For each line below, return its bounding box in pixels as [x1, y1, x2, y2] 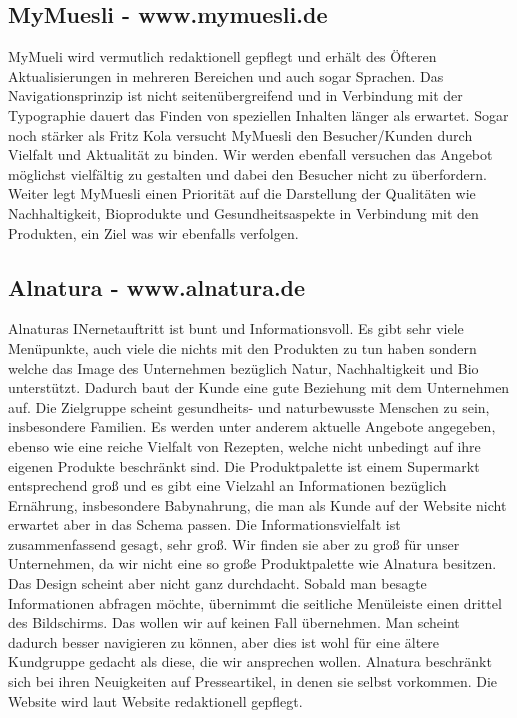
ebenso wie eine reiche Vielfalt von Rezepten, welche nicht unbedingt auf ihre [8, 435, 481, 456]
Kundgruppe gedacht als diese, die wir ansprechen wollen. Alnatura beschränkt [8, 651, 492, 672]
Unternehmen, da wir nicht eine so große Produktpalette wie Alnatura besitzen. [8, 553, 497, 574]
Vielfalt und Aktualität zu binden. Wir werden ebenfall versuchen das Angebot [8, 144, 493, 165]
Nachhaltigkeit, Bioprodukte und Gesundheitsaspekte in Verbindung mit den [8, 202, 479, 223]
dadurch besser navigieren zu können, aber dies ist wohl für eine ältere [8, 631, 440, 652]
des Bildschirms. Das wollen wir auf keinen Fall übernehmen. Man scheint [8, 612, 460, 633]
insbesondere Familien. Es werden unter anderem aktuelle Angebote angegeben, [8, 416, 496, 437]
